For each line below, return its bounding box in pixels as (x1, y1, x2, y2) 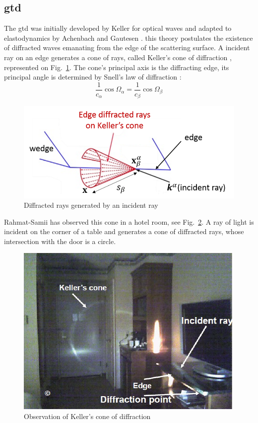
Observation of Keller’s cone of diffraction (24, 411, 151, 422)
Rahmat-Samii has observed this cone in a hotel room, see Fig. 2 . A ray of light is (4, 216, 254, 227)
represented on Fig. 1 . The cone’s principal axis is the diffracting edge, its (4, 62, 229, 72)
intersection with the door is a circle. (4, 236, 116, 246)
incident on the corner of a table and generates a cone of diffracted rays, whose (4, 226, 244, 237)
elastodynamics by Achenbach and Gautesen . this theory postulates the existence (4, 32, 253, 43)
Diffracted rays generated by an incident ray (24, 200, 158, 210)
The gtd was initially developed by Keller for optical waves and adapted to (4, 23, 232, 33)
